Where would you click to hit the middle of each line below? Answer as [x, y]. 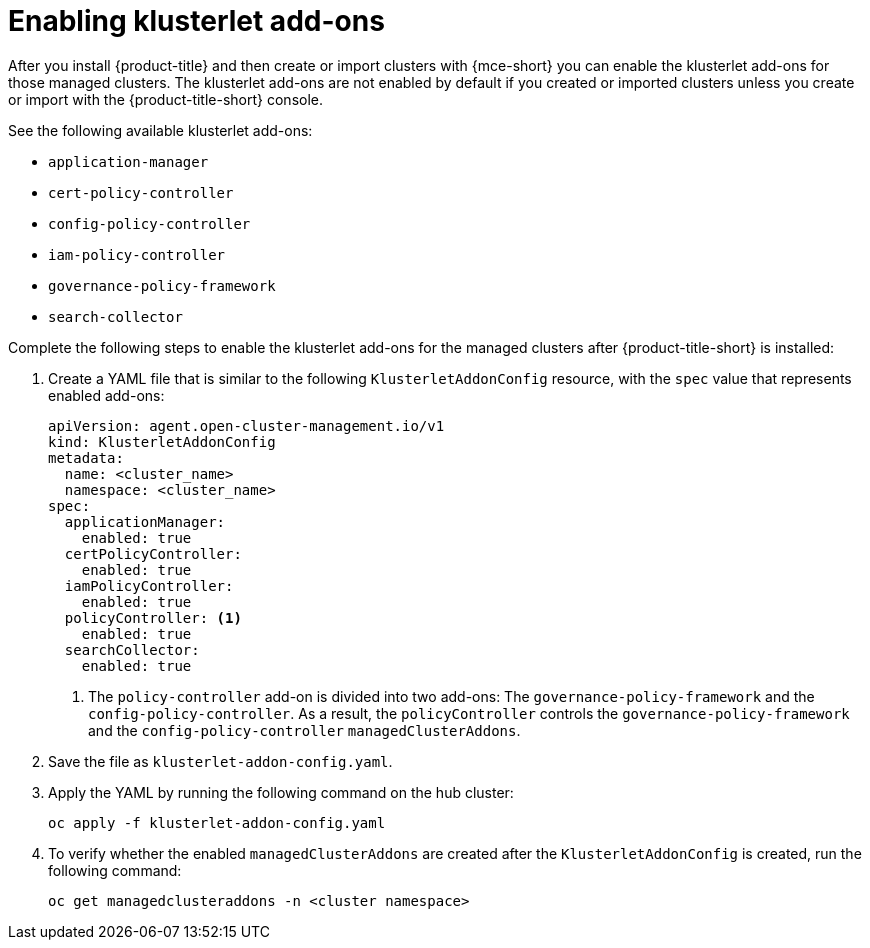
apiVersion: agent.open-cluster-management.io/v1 [246, 425]
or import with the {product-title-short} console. [166, 99]
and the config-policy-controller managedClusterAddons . [304, 730]
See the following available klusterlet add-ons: [160, 130]
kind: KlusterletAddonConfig [162, 441]
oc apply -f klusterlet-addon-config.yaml [217, 822]
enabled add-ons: [106, 395]
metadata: [86, 457]
